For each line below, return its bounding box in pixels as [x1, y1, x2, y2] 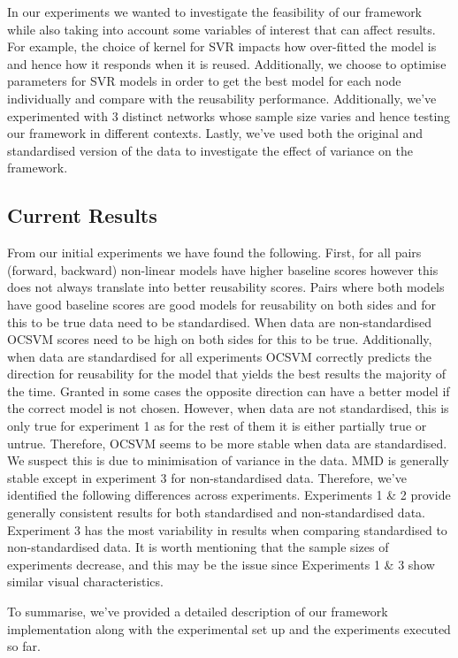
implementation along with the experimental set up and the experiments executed [7, 619, 451, 638]
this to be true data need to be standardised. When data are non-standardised [7, 312, 432, 331]
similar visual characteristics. [7, 572, 164, 591]
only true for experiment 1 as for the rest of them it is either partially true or [7, 417, 427, 435]
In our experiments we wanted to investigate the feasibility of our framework [7, 3, 423, 20]
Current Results [7, 202, 157, 229]
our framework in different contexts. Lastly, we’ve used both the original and [7, 124, 424, 142]
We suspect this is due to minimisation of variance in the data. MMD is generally [7, 451, 449, 470]
